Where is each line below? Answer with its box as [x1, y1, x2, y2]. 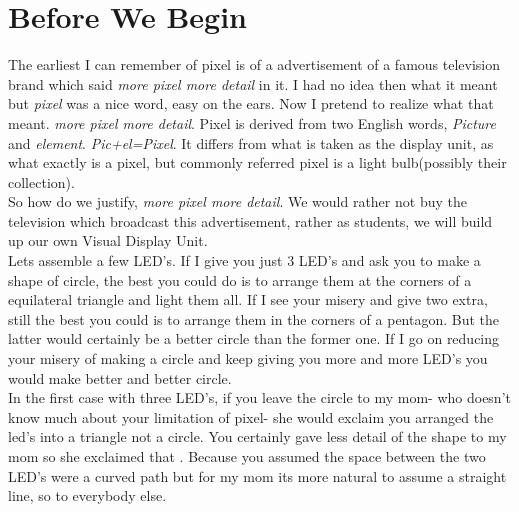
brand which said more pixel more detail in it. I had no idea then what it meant [8, 73, 498, 94]
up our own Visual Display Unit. [8, 230, 208, 251]
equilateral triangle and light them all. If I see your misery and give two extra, [8, 289, 488, 310]
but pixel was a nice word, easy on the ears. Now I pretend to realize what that [8, 93, 494, 114]
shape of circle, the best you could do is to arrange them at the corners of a [8, 269, 472, 290]
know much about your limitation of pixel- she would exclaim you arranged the [8, 406, 494, 427]
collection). [8, 171, 75, 192]
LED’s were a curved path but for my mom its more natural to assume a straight [8, 465, 507, 486]
